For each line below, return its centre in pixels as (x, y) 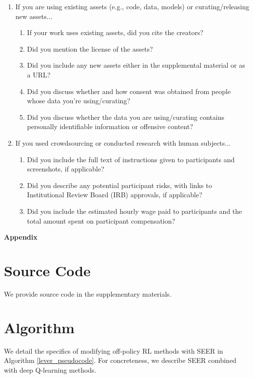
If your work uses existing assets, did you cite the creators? (115, 32)
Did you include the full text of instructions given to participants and (131, 159)
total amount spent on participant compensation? (101, 220)
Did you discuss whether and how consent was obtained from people (129, 91)
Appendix (21, 237)
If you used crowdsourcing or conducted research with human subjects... (123, 142)
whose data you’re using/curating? (79, 101)
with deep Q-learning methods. (50, 369)
